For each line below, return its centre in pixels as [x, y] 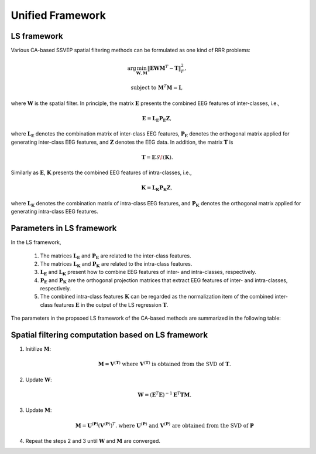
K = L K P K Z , [157, 189]
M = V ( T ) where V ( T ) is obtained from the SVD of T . [164, 364]
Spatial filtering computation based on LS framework [109, 335]
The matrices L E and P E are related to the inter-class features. [116, 256]
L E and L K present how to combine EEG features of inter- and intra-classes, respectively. [148, 273]
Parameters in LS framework [64, 228]
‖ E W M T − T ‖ [164, 68]
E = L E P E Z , [157, 119]
